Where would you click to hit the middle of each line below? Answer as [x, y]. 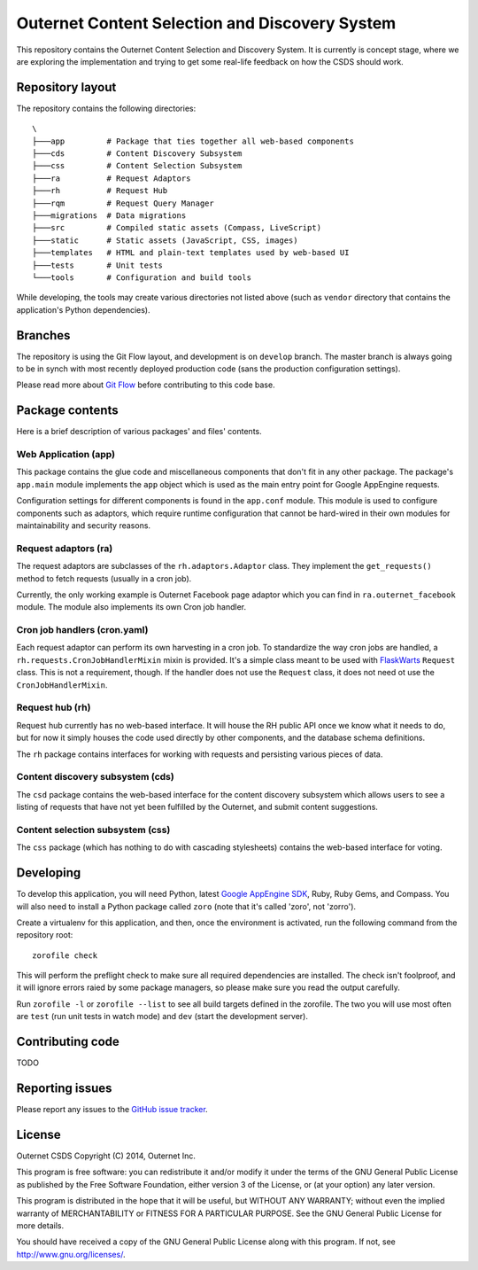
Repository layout [66, 87]
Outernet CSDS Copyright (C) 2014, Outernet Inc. [106, 1156]
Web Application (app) [66, 455]
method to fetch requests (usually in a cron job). [104, 578]
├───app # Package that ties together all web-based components [193, 141]
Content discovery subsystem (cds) [95, 777]
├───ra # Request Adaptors [112, 178]
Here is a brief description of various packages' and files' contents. [139, 432]
